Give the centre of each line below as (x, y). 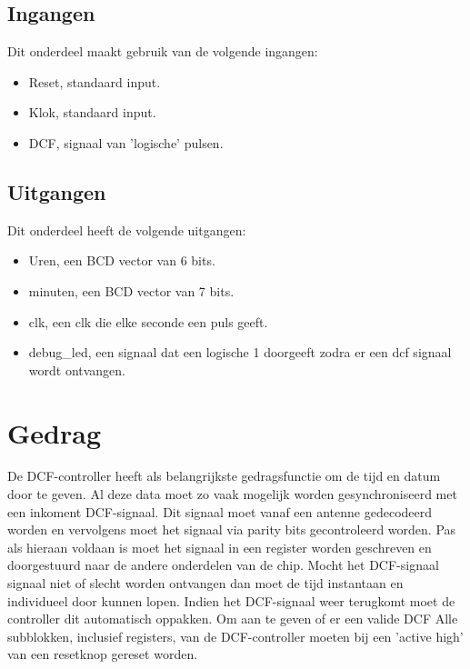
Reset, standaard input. (95, 81)
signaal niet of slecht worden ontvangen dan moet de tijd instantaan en (205, 583)
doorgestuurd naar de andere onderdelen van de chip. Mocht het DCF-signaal (223, 565)
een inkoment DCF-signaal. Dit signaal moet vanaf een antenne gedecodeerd (220, 511)
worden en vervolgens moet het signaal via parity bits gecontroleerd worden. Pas (232, 529)
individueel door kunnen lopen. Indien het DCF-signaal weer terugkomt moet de (231, 600)
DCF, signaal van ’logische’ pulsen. (126, 142)
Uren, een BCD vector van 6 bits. (122, 260)
